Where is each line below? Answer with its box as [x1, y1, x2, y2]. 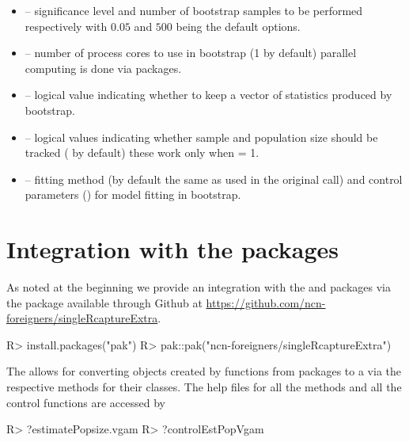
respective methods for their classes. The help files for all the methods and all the [6, 379, 402, 395]
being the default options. [176, 17, 301, 34]
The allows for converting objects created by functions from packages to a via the [6, 363, 401, 379]
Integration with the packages [6, 233, 339, 265]
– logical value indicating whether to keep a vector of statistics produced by [25, 86, 392, 103]
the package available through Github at [6, 294, 203, 311]
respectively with [25, 17, 108, 34]
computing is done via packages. [25, 59, 182, 76]
